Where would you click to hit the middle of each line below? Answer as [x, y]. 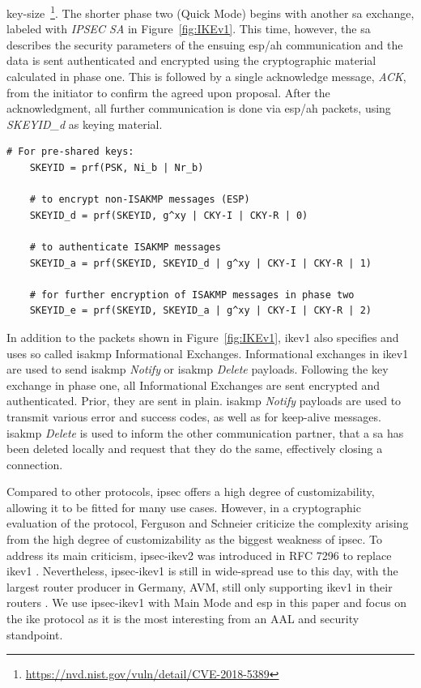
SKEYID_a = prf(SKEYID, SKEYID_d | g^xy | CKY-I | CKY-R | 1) [201, 263]
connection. [35, 464]
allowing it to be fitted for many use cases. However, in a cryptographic [184, 507]
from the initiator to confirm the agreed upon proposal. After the [168, 92]
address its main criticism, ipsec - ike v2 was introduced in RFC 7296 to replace [199, 555]
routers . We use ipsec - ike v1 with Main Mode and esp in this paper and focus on [207, 603]
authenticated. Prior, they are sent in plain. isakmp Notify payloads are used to [204, 401]
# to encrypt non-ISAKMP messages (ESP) [140, 200]
